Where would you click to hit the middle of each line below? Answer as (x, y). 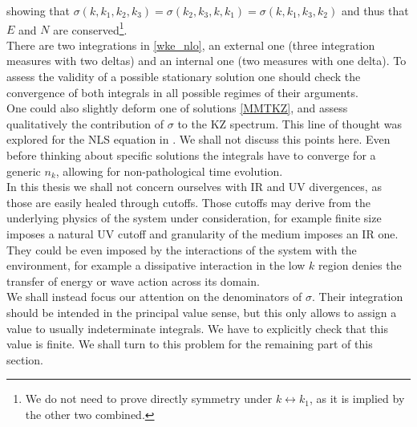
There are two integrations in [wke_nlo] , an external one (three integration (191, 45)
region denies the (360, 265)
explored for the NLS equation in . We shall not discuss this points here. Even (198, 139)
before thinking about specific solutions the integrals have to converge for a (191, 155)
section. (25, 359)
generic (24, 171)
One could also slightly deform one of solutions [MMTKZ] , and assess (177, 108)
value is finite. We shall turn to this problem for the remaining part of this (190, 344)
